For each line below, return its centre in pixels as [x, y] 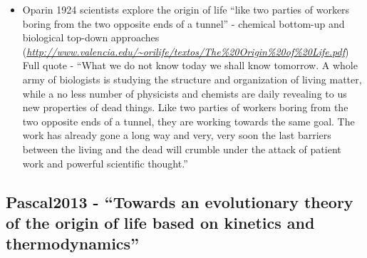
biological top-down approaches [91, 37]
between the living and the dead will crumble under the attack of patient [182, 149]
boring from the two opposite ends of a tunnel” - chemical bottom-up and [183, 23]
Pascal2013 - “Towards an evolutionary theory [180, 201]
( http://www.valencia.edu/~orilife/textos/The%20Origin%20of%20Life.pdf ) [186, 51]
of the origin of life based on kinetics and [160, 222]
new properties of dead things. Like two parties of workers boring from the [185, 107]
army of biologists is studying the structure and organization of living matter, [192, 79]
